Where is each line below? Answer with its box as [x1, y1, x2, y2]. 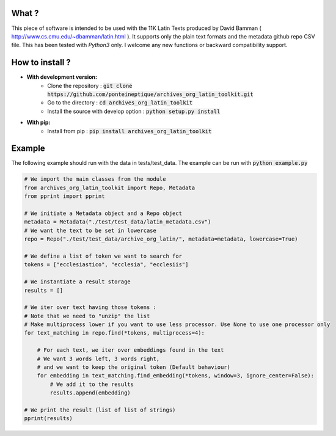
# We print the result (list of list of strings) [24, 406, 176, 413]
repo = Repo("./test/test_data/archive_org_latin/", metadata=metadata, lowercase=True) [24, 236, 299, 242]
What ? [11, 8, 39, 18]
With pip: [26, 119, 51, 126]
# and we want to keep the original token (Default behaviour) [37, 364, 231, 371]
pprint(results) [24, 415, 73, 422]
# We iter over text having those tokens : [24, 304, 157, 311]
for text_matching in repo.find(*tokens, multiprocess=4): [24, 330, 205, 336]
